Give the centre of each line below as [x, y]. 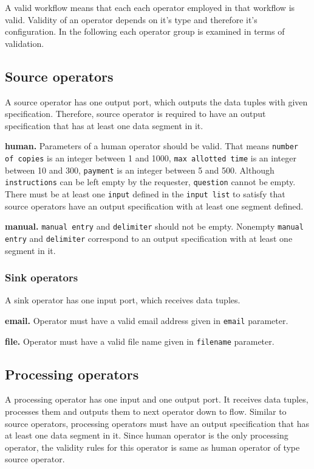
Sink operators [42, 277]
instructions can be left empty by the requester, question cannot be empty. [150, 182]
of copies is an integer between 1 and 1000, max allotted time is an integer [151, 158]
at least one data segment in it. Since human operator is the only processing [147, 435]
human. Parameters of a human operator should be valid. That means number [152, 146]
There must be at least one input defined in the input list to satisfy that [145, 193]
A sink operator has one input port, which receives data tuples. [123, 300]
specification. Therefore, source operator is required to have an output [135, 114]
